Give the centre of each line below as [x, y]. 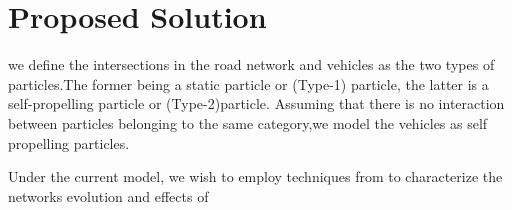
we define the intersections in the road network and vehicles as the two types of [251, 64]
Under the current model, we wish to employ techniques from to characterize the [255, 176]
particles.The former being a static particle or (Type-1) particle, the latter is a [248, 83]
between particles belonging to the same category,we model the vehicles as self [248, 122]
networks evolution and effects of [108, 195]
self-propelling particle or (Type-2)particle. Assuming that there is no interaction [256, 103]
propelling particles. [69, 142]
